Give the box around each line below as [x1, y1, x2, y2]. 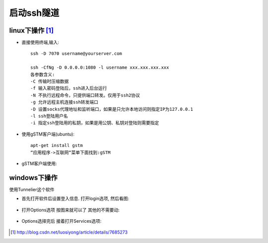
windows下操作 [9, 173, 58, 182]
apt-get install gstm [30, 143, 83, 148]
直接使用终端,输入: [21, 40, 60, 46]
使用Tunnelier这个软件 [9, 186, 55, 193]
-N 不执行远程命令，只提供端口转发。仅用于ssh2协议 [30, 92, 140, 98]
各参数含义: [30, 72, 55, 77]
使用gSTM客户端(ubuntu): [21, 131, 74, 137]
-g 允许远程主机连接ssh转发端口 [30, 99, 99, 105]
